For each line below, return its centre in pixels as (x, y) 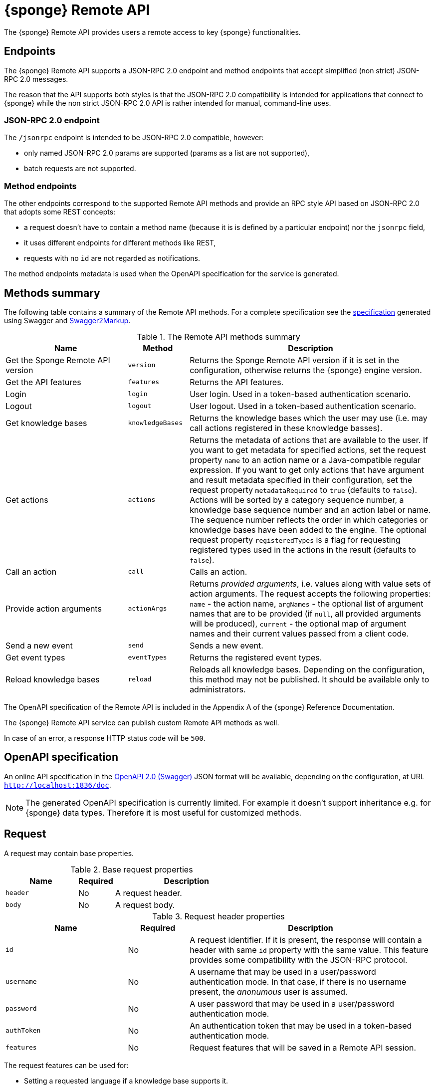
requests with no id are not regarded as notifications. (112, 258)
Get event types (35, 657)
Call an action (31, 571)
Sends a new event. (226, 645)
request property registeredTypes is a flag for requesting (295, 540)
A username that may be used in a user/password (283, 972)
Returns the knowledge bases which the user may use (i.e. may (309, 418)
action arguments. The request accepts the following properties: (310, 593)
